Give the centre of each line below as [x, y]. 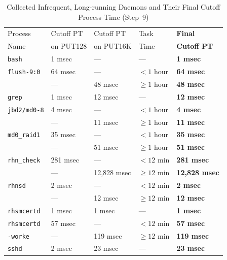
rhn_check [24, 161]
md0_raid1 [24, 135]
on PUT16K [113, 46]
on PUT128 [69, 46]
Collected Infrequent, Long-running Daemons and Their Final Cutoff [113, 7]
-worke [18, 236]
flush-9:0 [24, 72]
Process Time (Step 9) [113, 17]
